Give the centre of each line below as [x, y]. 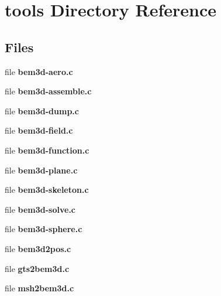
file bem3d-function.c [47, 150]
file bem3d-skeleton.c [47, 190]
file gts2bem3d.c [37, 268]
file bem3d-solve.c [40, 209]
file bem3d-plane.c [41, 170]
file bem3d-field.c [39, 130]
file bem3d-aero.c [39, 71]
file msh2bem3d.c [39, 288]
